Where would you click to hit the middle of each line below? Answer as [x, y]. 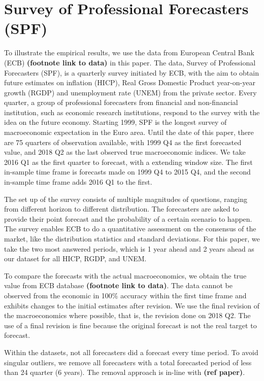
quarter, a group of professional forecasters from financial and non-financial [121, 102]
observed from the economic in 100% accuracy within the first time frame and [125, 295]
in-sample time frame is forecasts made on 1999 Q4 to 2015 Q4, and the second [127, 172]
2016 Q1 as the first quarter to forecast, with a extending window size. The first [128, 162]
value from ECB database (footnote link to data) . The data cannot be [118, 285]
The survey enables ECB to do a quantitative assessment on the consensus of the [130, 229]
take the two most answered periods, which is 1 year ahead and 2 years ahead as [129, 248]
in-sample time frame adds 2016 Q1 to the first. [78, 182]
